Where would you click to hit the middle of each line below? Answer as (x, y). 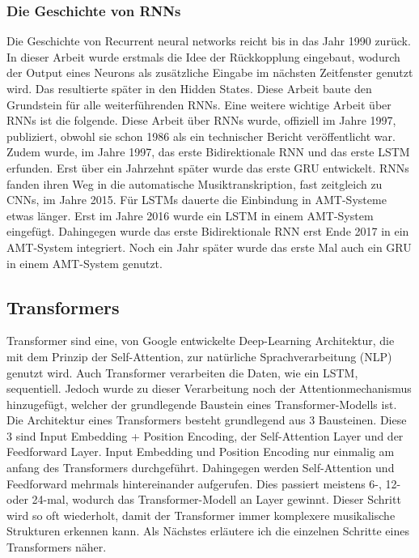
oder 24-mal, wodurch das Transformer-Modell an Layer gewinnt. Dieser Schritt (204, 499)
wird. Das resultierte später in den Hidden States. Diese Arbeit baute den (189, 88)
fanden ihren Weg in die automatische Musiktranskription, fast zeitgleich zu (195, 183)
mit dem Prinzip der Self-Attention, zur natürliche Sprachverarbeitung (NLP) (199, 356)
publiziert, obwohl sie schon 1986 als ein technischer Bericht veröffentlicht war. (201, 136)
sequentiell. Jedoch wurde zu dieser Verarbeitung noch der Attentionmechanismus (209, 388)
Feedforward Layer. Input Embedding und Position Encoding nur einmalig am (201, 452)
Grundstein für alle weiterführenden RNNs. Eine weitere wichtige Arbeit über (199, 104)
